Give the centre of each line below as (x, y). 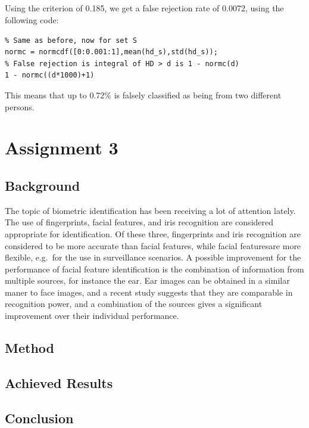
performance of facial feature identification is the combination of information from (154, 269)
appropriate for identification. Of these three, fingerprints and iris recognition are (153, 233)
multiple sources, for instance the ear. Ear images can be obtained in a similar (147, 280)
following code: (32, 19)
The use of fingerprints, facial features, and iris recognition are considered (139, 222)
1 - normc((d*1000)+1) (50, 75)
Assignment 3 (62, 148)
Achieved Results (59, 382)
